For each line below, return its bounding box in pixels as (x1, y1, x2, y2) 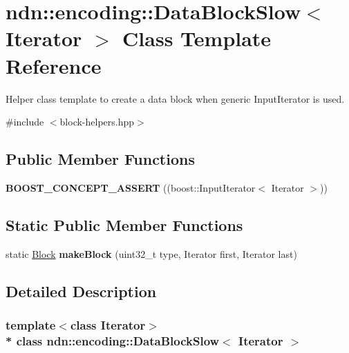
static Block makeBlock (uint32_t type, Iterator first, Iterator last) (6, 246, 297, 261)
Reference (6, 51, 102, 79)
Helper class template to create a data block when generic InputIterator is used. (6, 91, 345, 105)
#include (6, 114, 44, 129)
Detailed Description (6, 280, 157, 301)
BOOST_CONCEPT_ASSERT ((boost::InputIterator (6, 180, 256, 194)
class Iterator (70, 316, 146, 333)
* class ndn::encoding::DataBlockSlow (6, 332, 220, 349)
